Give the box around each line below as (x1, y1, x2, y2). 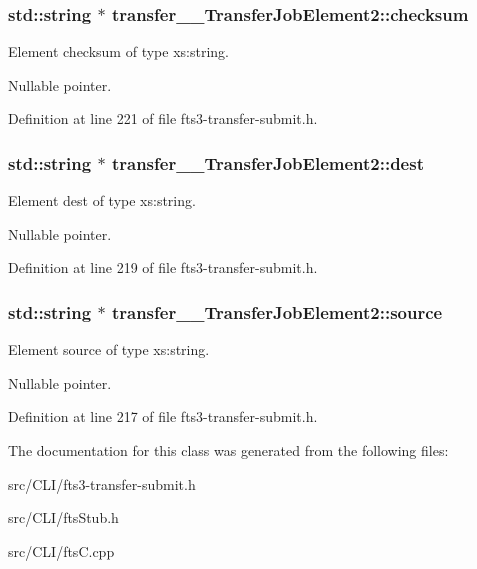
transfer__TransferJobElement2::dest (111, 150, 424, 175)
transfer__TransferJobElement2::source (111, 299, 443, 324)
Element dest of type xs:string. (8, 190, 196, 211)
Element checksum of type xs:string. (8, 41, 229, 62)
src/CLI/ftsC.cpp (8, 540, 115, 561)
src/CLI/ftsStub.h (8, 507, 119, 528)
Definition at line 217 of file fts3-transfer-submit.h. (8, 406, 318, 427)
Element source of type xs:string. (8, 339, 210, 360)
